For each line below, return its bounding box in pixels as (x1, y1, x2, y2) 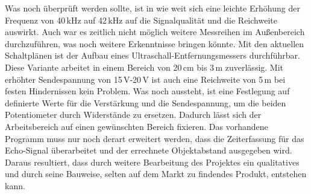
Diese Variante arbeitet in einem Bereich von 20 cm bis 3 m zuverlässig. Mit (5, 60, 284, 73)
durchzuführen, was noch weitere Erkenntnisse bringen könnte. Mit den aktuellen (5, 37, 304, 50)
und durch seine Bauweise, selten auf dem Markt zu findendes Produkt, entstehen (5, 167, 307, 180)
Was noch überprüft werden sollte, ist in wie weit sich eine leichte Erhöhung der (5, 2, 300, 14)
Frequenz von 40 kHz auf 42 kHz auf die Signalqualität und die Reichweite (5, 13, 277, 26)
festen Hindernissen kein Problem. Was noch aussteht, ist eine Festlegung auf (5, 85, 290, 97)
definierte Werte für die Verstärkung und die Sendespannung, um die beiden (5, 96, 286, 109)
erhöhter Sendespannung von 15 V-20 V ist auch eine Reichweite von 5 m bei (5, 73, 286, 85)
